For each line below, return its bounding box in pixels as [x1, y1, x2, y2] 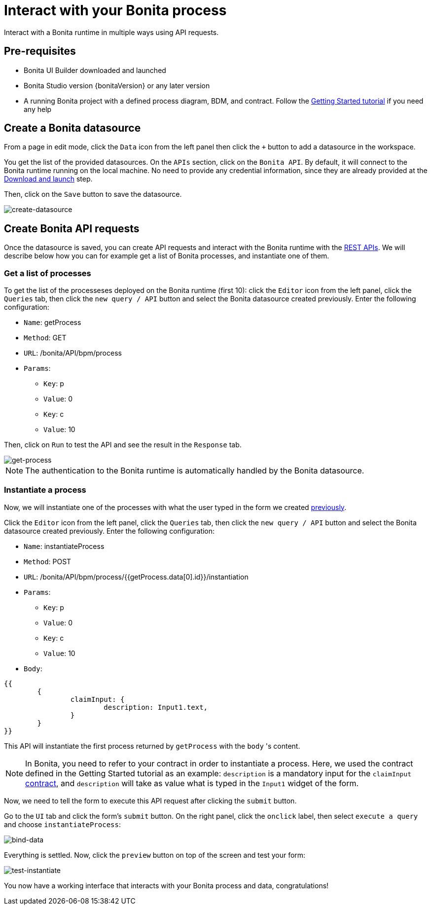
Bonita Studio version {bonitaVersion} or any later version [24, 81, 210, 90]
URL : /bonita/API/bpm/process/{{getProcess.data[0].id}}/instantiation [24, 572, 249, 581]
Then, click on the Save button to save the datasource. [4, 190, 182, 199]
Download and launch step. [4, 175, 93, 183]
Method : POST [24, 557, 72, 566]
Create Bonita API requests [4, 222, 140, 235]
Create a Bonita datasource [4, 122, 141, 135]
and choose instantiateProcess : [4, 820, 121, 829]
